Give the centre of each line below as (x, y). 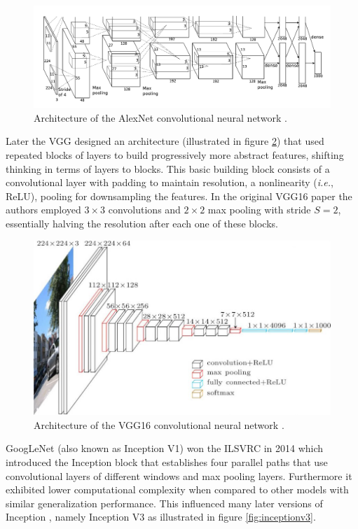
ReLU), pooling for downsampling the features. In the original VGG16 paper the (179, 196)
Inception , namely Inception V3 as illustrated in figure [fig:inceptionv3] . (161, 517)
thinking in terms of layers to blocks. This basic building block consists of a (168, 168)
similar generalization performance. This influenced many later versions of (164, 503)
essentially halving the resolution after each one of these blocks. (142, 223)
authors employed (43, 210)
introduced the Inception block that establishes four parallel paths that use (167, 461)
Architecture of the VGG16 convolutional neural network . (159, 424)
